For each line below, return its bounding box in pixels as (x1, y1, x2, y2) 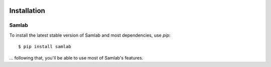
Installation (9, 6, 45, 15)
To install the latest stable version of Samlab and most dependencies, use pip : (9, 32, 171, 38)
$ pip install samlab (18, 44, 71, 50)
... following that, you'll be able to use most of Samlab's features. (9, 55, 144, 61)
